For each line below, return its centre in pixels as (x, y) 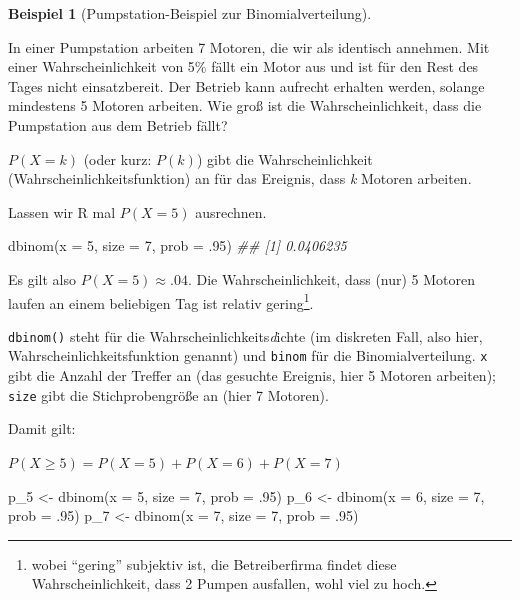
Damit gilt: (42, 428)
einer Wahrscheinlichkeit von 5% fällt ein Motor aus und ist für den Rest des (243, 66)
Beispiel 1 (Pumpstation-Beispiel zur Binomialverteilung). (190, 13)
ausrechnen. (231, 211)
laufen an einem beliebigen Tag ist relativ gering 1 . (161, 301)
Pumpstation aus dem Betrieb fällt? (118, 124)
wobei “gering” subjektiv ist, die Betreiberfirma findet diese (214, 563)
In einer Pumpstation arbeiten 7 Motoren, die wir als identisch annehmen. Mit (249, 46)
